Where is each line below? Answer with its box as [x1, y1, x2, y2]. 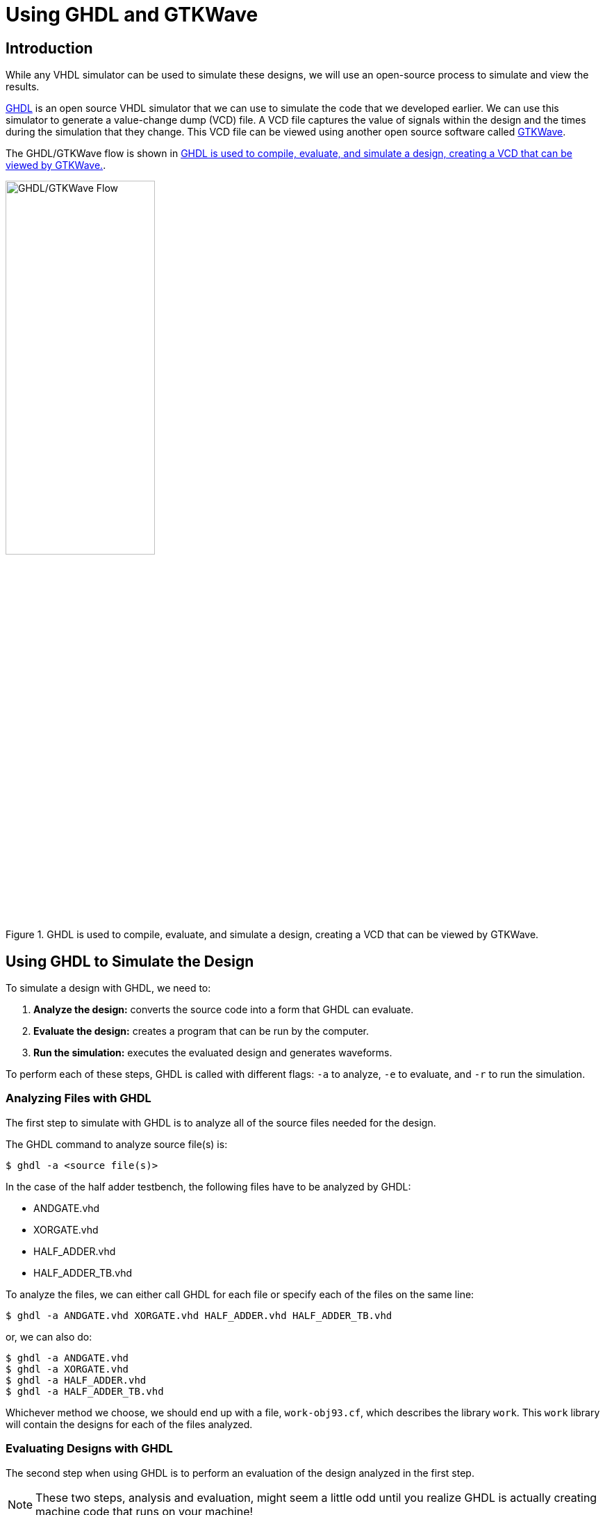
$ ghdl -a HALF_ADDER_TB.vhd [6, 1385, 164, 1397]
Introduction [6, 39, 93, 57]
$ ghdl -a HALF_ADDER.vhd [6, 1374, 147, 1386]
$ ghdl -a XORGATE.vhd [6, 1363, 129, 1375]
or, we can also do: [6, 1330, 92, 1343]
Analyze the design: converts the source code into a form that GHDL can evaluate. [33, 1004, 414, 1016]
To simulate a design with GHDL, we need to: [6, 982, 211, 994]
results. [6, 81, 40, 93]
